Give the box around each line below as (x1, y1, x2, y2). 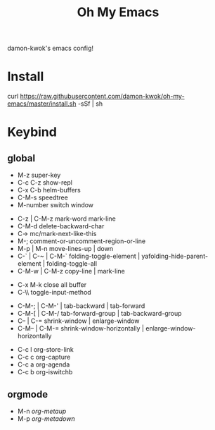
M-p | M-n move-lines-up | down (17, 245, 114, 253)
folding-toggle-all (46, 259, 97, 268)
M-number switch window (17, 201, 93, 209)
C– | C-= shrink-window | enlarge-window (17, 317, 140, 325)
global (7, 152, 36, 164)
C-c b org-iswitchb (17, 368, 73, 376)
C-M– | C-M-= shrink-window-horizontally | (17, 324, 145, 333)
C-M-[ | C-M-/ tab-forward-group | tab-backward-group (17, 309, 182, 318)
